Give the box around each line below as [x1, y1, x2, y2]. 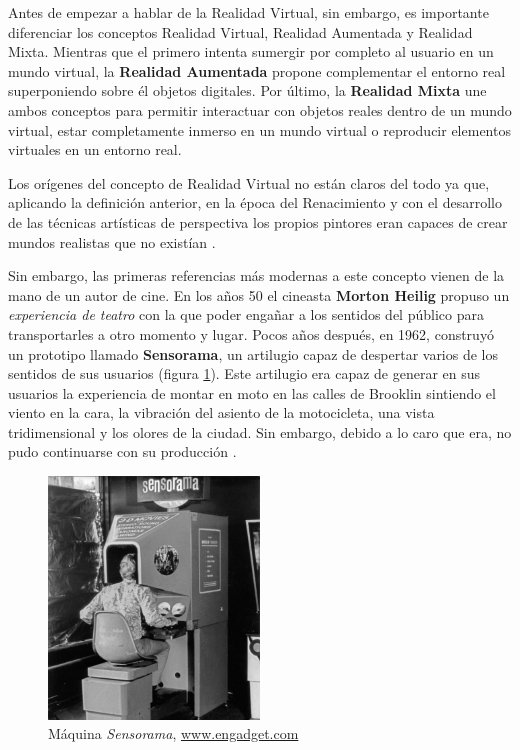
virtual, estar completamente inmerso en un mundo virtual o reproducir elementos [8, 119, 511, 140]
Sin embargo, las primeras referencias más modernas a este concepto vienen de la [8, 265, 505, 286]
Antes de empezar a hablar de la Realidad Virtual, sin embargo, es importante [8, 2, 489, 22]
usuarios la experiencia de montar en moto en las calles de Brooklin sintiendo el [8, 382, 496, 403]
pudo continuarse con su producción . [8, 441, 237, 462]
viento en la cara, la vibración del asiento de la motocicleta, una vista [8, 402, 435, 423]
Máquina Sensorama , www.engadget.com [48, 723, 299, 744]
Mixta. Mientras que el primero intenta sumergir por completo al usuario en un [8, 41, 494, 62]
